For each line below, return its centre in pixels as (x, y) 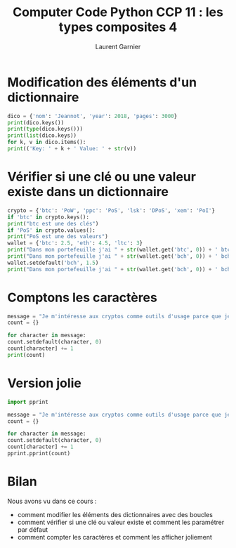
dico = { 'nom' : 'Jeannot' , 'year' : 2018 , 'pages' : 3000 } (92, 116)
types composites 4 (118, 27)
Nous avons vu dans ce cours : (52, 501)
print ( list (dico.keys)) (42, 136)
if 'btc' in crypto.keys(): (48, 217)
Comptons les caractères (83, 298)
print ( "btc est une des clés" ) (53, 223)
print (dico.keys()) (36, 123)
